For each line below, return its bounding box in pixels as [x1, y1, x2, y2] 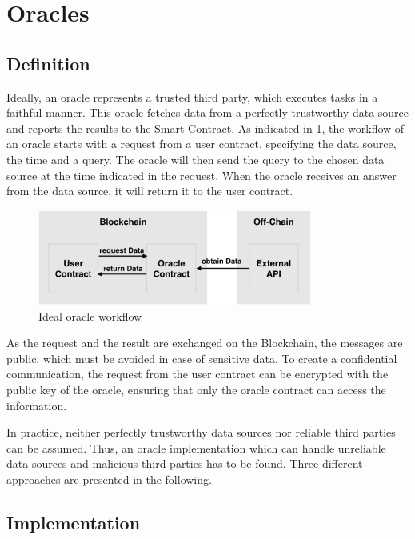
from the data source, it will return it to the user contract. [6, 182, 293, 199]
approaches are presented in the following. [6, 470, 212, 487]
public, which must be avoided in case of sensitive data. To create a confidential [6, 349, 397, 366]
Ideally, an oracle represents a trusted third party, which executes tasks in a [6, 88, 378, 105]
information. [6, 397, 67, 413]
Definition [6, 50, 90, 75]
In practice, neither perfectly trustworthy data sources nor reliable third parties [6, 424, 396, 441]
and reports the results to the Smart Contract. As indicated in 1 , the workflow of [6, 119, 405, 136]
